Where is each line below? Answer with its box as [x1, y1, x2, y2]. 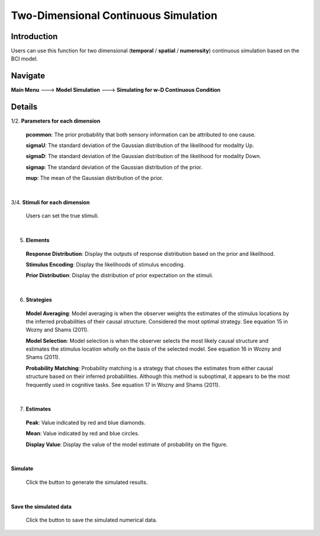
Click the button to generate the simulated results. [25, 479, 148, 486]
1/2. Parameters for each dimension [11, 117, 101, 124]
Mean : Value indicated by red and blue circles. [25, 430, 139, 437]
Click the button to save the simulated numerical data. [25, 516, 158, 524]
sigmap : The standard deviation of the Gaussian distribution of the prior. [25, 163, 203, 171]
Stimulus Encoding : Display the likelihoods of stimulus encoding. [25, 261, 185, 268]
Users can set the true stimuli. [25, 212, 99, 219]
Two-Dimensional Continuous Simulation [11, 9, 217, 22]
